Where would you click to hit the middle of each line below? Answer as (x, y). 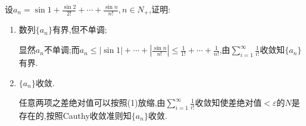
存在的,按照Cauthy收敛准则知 (75, 116)
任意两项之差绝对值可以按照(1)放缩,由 (92, 103)
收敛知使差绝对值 (228, 103)
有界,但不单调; (79, 29)
